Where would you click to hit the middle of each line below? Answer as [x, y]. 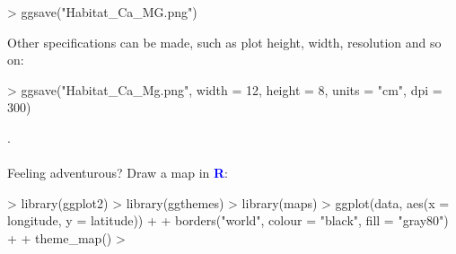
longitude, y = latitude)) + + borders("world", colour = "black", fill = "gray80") [228, 220]
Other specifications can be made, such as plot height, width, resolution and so [224, 42]
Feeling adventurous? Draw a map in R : [118, 173]
